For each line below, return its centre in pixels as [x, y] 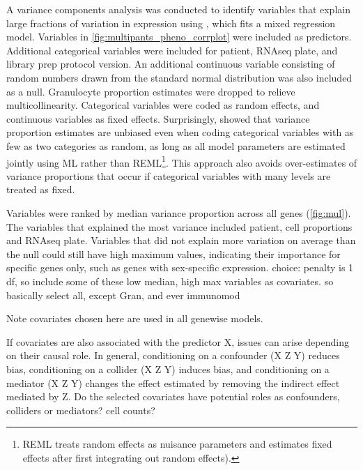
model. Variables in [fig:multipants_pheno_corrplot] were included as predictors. [179, 37]
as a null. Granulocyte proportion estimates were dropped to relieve [151, 91]
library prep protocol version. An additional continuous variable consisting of [171, 64]
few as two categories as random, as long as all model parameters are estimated [176, 145]
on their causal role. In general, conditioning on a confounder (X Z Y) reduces [173, 355]
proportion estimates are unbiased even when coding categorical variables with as [180, 132]
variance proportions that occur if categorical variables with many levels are [169, 175]
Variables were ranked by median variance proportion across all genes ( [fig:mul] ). [179, 212]
